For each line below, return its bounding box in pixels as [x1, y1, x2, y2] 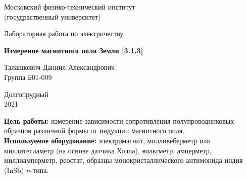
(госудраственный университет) [4, 11, 101, 22]
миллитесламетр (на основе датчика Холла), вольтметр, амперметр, [4, 145, 212, 155]
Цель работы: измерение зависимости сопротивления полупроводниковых [4, 115, 234, 126]
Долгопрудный [4, 88, 48, 99]
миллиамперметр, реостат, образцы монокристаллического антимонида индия [4, 155, 243, 165]
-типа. [30, 164, 49, 175]
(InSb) [4, 164, 24, 175]
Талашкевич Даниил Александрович [4, 62, 115, 72]
